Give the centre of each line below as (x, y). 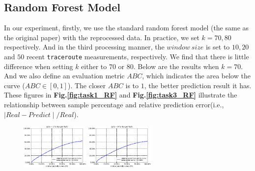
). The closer (87, 85)
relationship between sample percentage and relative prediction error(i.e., (114, 105)
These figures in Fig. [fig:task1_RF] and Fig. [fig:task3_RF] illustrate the (121, 95)
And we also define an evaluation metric (64, 76)
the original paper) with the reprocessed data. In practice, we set (102, 37)
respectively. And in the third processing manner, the (84, 47)
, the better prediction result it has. (198, 85)
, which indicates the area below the (196, 76)
